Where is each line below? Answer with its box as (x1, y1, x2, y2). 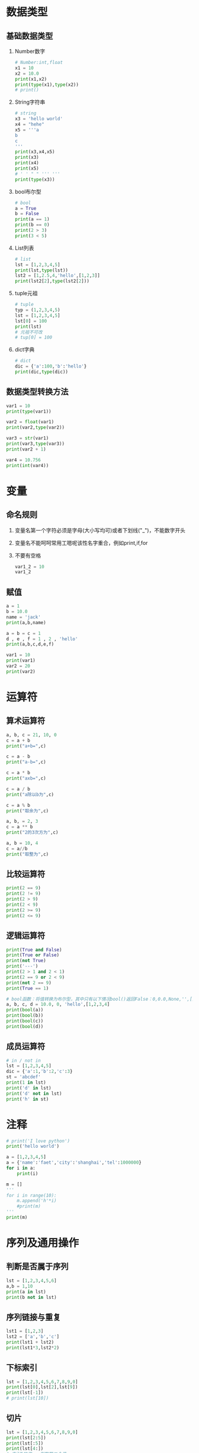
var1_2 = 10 (14, 564, 44, 570)
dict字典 (14, 346, 35, 353)
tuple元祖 (14, 290, 38, 297)
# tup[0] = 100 (14, 334, 53, 341)
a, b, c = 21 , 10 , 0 (6, 732, 57, 738)
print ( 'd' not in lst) (6, 1090, 62, 1097)
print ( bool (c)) (6, 1018, 44, 1024)
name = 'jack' (6, 614, 41, 620)
